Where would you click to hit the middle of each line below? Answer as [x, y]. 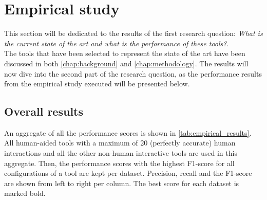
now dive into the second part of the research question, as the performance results [133, 73]
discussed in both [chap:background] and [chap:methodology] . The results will [126, 63]
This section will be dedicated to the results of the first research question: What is [133, 33]
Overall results [44, 111]
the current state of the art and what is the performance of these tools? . [117, 43]
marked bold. [25, 193]
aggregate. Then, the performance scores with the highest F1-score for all [119, 163]
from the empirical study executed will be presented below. [97, 84]
